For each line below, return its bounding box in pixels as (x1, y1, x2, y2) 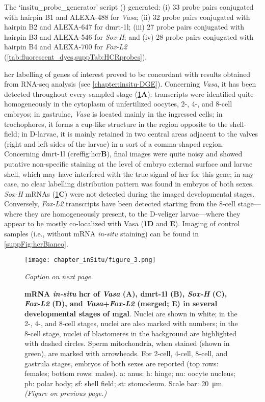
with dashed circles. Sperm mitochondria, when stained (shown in (24, 338, 230, 349)
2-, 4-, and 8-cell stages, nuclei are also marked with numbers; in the (24, 318, 238, 329)
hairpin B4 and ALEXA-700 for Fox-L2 (4, 41, 127, 52)
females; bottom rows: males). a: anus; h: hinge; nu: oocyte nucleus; (24, 368, 235, 379)
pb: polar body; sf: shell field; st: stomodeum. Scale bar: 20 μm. (24, 378, 224, 388)
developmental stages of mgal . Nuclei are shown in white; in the (24, 308, 237, 318)
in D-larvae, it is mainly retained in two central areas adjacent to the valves (21, 128, 258, 139)
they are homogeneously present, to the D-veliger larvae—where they (24, 208, 241, 219)
